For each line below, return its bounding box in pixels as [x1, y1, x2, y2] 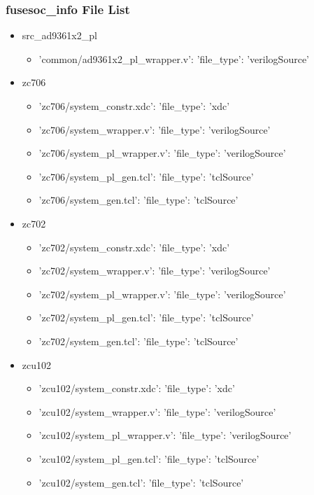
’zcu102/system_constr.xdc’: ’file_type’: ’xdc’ [38, 381, 235, 396]
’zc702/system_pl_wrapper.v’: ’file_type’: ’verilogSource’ [38, 286, 286, 301]
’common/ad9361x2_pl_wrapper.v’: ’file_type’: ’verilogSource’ [38, 51, 309, 66]
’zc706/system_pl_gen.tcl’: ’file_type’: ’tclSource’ [38, 169, 254, 183]
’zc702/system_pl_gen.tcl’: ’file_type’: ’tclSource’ [38, 310, 254, 325]
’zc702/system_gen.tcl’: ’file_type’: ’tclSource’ [38, 333, 238, 348]
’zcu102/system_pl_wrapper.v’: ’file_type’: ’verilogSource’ [38, 428, 292, 442]
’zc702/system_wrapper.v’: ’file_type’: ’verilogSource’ [38, 263, 271, 278]
